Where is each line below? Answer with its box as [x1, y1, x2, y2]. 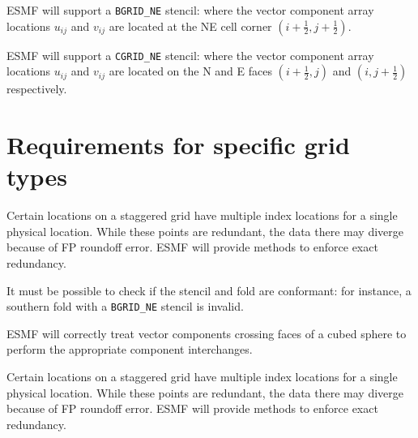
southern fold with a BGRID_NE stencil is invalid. [6, 298, 244, 315]
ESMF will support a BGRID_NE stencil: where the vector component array [6, 2, 374, 18]
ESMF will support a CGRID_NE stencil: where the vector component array [6, 46, 374, 63]
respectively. [6, 80, 67, 97]
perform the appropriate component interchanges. [6, 341, 253, 358]
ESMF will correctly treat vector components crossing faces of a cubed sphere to [6, 324, 407, 341]
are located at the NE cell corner [109, 17, 272, 34]
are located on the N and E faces [109, 62, 272, 79]
